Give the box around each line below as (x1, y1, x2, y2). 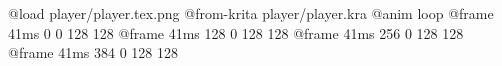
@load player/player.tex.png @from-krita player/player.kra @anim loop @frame (8, 3, 494, 23)
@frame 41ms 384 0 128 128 (8, 42, 179, 63)
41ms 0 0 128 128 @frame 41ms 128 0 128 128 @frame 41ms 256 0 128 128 (8, 22, 464, 43)
